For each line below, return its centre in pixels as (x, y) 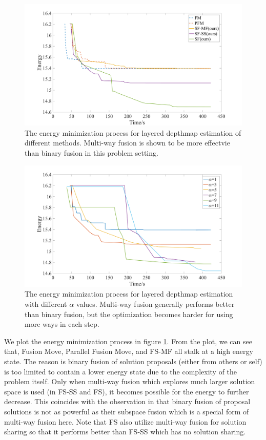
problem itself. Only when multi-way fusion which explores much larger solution (130, 381)
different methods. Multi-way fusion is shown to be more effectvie (127, 143)
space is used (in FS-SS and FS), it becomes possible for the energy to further (127, 391)
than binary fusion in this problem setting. (91, 153)
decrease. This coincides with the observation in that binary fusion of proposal (127, 401)
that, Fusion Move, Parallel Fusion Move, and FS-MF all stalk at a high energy (129, 351)
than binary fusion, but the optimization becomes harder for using (129, 314)
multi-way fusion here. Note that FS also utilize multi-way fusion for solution (125, 421)
